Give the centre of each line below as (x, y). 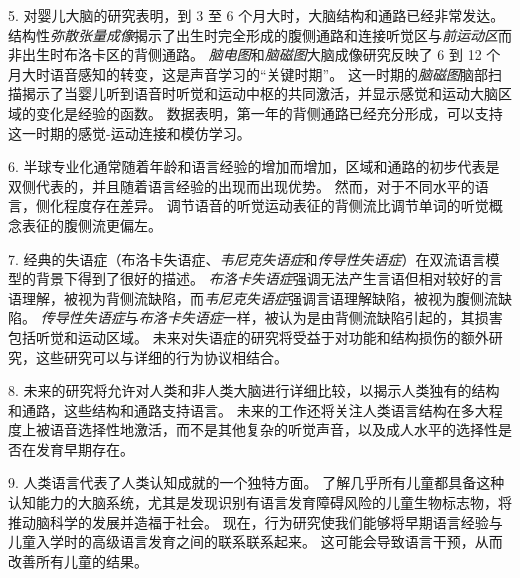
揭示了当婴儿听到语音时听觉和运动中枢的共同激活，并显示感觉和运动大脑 (259, 93)
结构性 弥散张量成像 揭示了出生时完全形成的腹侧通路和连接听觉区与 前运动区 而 (260, 34)
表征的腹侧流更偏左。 (91, 224)
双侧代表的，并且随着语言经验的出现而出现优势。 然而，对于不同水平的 (241, 185)
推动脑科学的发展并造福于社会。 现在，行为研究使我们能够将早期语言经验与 (255, 521)
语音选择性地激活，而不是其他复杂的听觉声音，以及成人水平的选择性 (273, 429)
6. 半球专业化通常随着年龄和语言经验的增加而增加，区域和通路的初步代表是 (254, 166)
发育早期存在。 (84, 448)
